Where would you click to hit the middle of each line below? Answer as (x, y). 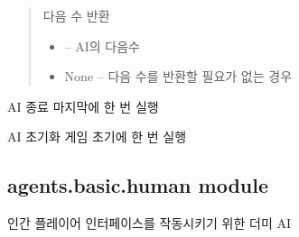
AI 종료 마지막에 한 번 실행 (83, 106)
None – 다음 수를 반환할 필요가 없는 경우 (178, 76)
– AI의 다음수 (102, 46)
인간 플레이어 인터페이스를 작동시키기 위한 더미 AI (149, 223)
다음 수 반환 (76, 15)
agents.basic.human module (138, 185)
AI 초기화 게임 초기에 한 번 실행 (97, 137)
